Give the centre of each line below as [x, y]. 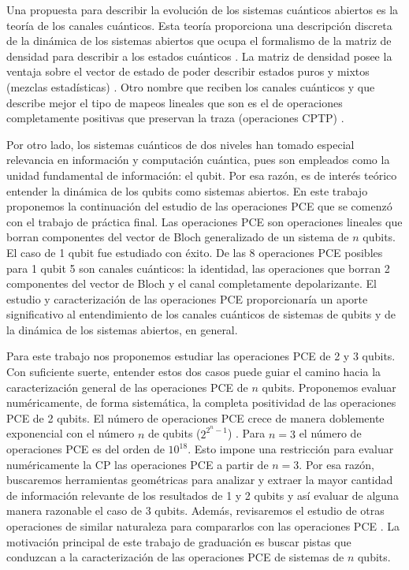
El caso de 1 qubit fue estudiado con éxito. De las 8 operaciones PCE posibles [195, 252]
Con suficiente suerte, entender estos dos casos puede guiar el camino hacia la [194, 372]
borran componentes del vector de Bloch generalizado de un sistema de [178, 237]
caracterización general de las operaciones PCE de [127, 387]
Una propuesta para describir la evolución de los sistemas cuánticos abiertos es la [203, 9]
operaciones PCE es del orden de [86, 449]
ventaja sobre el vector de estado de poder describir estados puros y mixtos [188, 71]
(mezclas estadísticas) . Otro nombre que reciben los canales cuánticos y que [191, 86]
